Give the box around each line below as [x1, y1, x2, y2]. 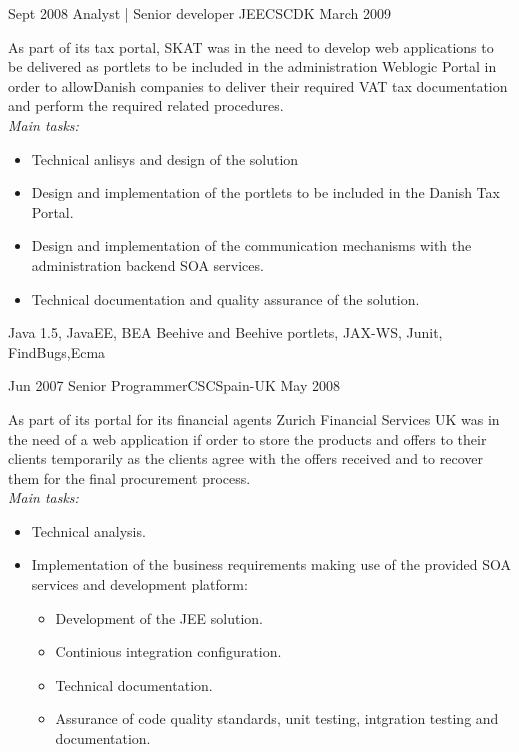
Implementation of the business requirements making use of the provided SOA [31, 554, 512, 575]
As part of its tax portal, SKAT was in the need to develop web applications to [8, 36, 494, 57]
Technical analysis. [31, 520, 146, 541]
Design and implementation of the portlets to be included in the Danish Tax [31, 182, 500, 203]
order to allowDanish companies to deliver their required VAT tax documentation [8, 75, 508, 96]
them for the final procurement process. [8, 467, 251, 488]
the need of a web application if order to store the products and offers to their [8, 428, 487, 449]
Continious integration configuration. [55, 641, 282, 662]
